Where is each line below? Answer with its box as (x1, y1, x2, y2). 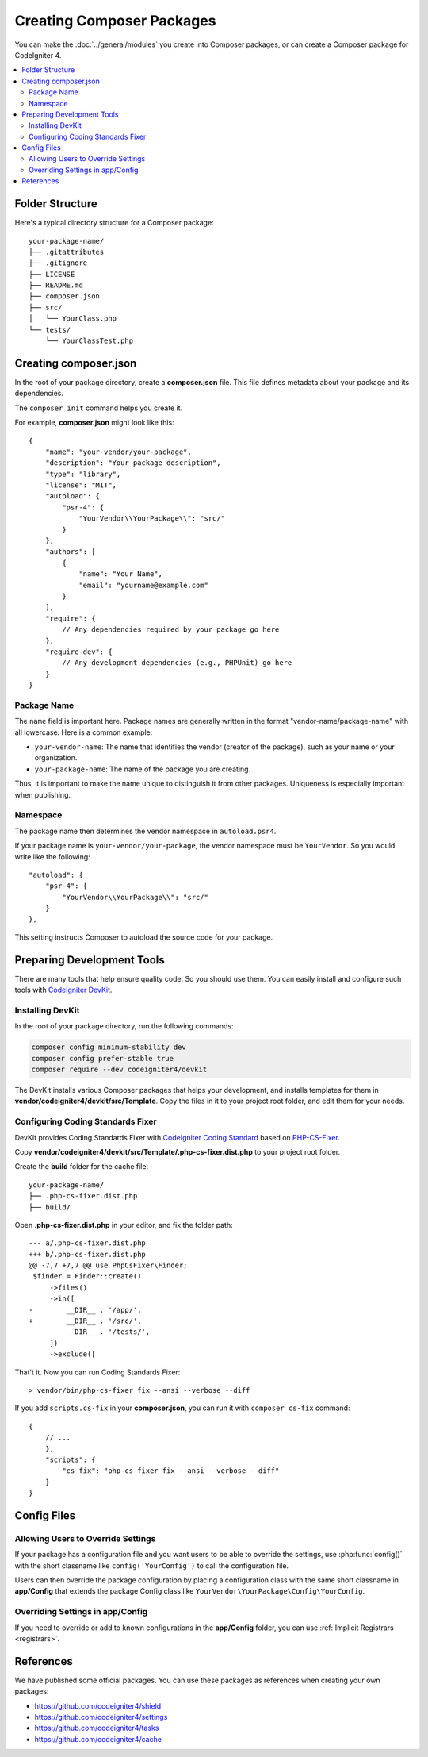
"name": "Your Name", (78, 570, 162, 579)
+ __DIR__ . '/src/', (29, 1317, 142, 1325)
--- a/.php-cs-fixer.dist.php (29, 1239, 147, 1248)
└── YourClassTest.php (44, 336, 134, 345)
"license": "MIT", (44, 481, 117, 490)
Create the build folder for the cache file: (14, 1162, 149, 1171)
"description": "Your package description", (44, 459, 221, 467)
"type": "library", (44, 469, 121, 479)
